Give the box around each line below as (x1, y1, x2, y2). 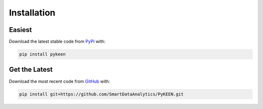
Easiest (9, 26, 32, 34)
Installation (9, 7, 56, 18)
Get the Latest (9, 65, 53, 74)
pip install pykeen (19, 51, 66, 57)
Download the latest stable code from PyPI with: (9, 39, 106, 45)
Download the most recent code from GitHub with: (9, 78, 111, 84)
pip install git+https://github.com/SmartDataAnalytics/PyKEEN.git (19, 91, 184, 97)
